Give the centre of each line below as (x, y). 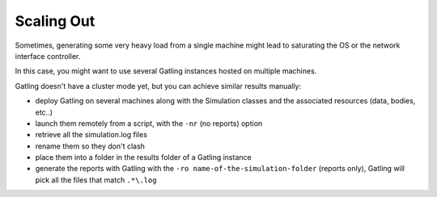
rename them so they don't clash (90, 146)
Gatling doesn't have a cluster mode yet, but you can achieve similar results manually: (158, 86)
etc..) (44, 112)
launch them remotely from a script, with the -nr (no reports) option (149, 123)
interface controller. (48, 56)
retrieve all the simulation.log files (91, 135)
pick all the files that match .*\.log (96, 180)
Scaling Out (55, 21)
